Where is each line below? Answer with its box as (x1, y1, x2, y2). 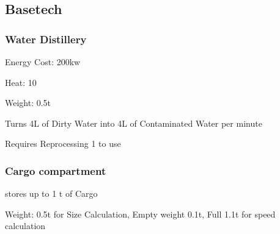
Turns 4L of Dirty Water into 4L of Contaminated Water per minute (5, 116, 262, 129)
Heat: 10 (5, 76, 37, 88)
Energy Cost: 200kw (5, 55, 81, 68)
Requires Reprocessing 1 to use (5, 137, 121, 150)
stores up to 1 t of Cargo (5, 187, 98, 200)
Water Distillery (5, 31, 87, 46)
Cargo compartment (5, 163, 106, 178)
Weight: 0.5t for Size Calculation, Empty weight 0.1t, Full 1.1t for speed (5, 207, 276, 220)
